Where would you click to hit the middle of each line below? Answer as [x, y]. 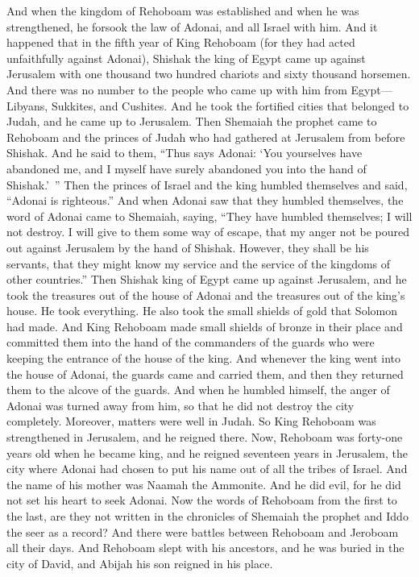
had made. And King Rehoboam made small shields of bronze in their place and [205, 326]
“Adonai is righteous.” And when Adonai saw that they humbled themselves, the [205, 200]
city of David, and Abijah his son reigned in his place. [140, 563]
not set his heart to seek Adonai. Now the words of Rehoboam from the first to [202, 500]
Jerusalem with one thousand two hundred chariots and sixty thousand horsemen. [209, 74]
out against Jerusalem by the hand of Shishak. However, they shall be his [188, 247]
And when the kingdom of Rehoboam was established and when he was [183, 10]
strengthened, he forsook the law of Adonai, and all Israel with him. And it [192, 26]
